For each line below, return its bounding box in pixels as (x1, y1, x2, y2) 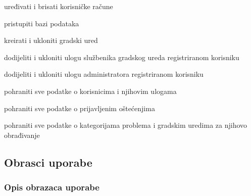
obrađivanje (4, 129, 40, 140)
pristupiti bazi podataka (4, 18, 79, 28)
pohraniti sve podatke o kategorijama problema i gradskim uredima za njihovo (4, 120, 247, 130)
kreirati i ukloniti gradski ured (4, 35, 98, 45)
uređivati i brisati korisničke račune (4, 1, 113, 11)
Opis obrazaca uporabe (4, 181, 99, 193)
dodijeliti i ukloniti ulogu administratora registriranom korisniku (4, 69, 204, 79)
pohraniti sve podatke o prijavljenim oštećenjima (4, 103, 155, 113)
